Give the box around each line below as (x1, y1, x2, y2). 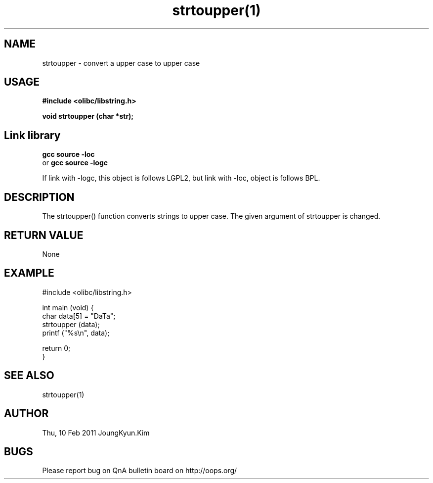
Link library (4, 129, 61, 142)
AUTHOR (4, 407, 49, 420)
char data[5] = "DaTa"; (42, 311, 116, 320)
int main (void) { (42, 303, 94, 312)
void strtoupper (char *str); (42, 112, 134, 121)
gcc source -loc (42, 150, 95, 159)
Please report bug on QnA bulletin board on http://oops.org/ (42, 466, 237, 475)
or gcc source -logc (42, 158, 108, 167)
